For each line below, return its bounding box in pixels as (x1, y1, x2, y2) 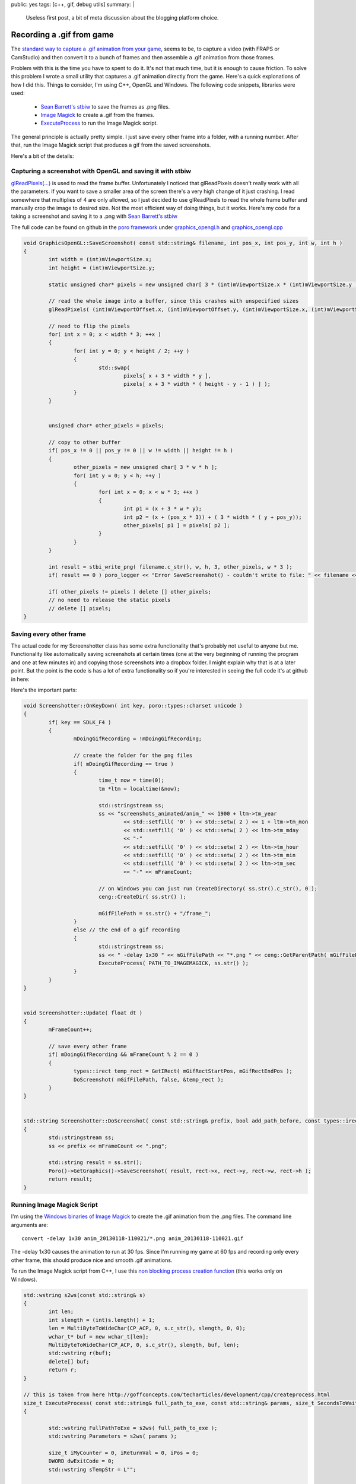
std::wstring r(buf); (48, 1350, 112, 1356)
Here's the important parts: (11, 686, 77, 693)
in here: (11, 676, 30, 683)
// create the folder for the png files (73, 752, 193, 759)
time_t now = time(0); (98, 777, 164, 784)
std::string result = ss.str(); (48, 1159, 142, 1166)
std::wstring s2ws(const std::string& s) (23, 1292, 146, 1298)
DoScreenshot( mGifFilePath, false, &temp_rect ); (73, 1076, 224, 1083)
